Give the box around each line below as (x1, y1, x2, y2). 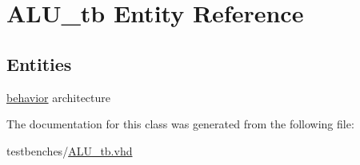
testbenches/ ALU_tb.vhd (6, 142, 133, 159)
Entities (6, 51, 72, 76)
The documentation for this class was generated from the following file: (6, 116, 354, 132)
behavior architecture (6, 88, 111, 105)
